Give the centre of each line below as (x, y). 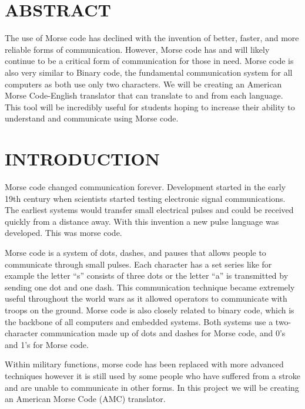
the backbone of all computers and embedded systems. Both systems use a (139, 321)
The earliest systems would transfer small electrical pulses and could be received (149, 210)
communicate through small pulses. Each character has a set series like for (138, 264)
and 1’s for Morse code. (47, 344)
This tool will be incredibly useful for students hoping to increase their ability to (150, 107)
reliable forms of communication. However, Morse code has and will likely (137, 49)
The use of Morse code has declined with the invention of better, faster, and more (152, 38)
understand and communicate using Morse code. (92, 118)
